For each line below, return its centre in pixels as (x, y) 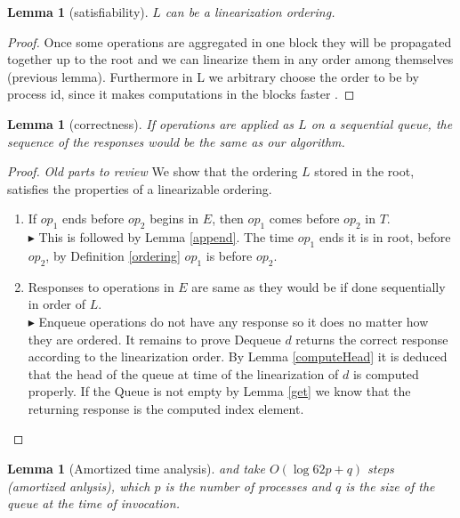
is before (229, 255)
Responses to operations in (101, 286)
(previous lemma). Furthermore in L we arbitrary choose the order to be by (213, 76)
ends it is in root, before (385, 237)
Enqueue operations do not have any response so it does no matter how (234, 321)
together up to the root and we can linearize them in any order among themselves (230, 59)
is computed (386, 373)
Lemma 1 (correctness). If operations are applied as (151, 123)
